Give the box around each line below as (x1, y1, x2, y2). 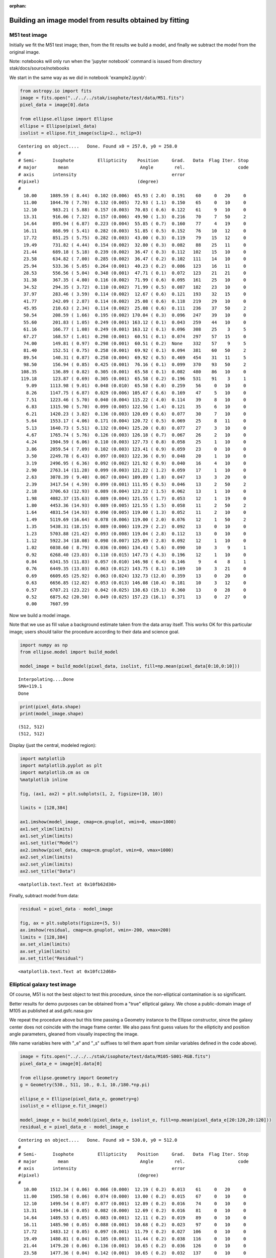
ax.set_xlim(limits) (20, 941, 70, 947)
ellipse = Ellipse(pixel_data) (20, 123, 98, 129)
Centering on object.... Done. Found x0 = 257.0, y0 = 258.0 (18, 143, 177, 149)
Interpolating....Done (18, 676, 74, 682)
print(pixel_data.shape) (20, 703, 81, 710)
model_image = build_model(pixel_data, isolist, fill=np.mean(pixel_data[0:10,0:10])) (20, 663, 240, 669)
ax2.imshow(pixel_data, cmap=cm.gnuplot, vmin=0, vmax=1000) (20, 847, 174, 853)
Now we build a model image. (9, 612, 71, 618)
